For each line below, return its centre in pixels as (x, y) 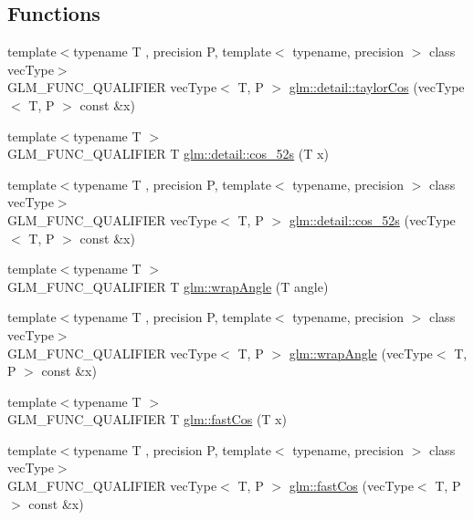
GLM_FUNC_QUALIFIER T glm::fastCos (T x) (147, 419)
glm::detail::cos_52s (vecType (372, 219)
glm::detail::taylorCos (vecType (377, 87)
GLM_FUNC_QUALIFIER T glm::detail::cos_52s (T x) (168, 154)
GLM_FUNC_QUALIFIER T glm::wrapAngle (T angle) (168, 286)
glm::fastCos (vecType (351, 486)
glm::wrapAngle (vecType (361, 353)
